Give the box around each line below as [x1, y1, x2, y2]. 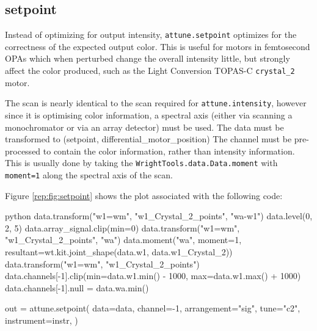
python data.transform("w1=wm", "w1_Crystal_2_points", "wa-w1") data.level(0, [5, 209, 313, 222]
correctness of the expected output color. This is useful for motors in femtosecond [5, 40, 310, 53]
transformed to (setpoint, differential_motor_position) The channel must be [5, 133, 292, 145]
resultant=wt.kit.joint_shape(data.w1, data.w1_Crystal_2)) [5, 246, 233, 258]
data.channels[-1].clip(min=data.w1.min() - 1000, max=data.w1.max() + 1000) [5, 269, 301, 282]
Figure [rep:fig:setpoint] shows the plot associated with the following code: [5, 189, 283, 202]
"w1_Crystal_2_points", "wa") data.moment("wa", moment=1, [5, 233, 242, 246]
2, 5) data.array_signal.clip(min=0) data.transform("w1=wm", [5, 221, 240, 234]
